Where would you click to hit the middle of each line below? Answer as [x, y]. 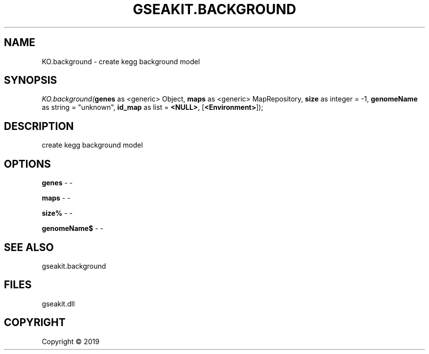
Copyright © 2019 [71, 341]
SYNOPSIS [31, 80]
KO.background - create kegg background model [121, 61]
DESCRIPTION [39, 126]
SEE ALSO [29, 247]
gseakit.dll [58, 303]
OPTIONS [27, 164]
